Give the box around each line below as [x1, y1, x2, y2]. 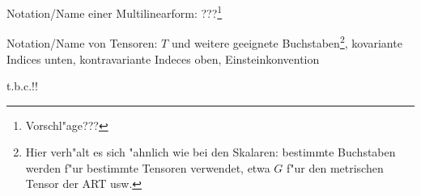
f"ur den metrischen [286, 159, 384, 176]
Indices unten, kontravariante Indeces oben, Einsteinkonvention [6, 50, 320, 67]
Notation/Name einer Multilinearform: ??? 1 [6, 2, 223, 21]
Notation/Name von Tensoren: [6, 34, 158, 51]
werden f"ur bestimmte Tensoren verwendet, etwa [25, 159, 270, 176]
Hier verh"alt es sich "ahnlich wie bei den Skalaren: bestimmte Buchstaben [25, 144, 396, 161]
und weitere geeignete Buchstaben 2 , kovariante [171, 32, 402, 51]
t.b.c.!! [6, 77, 38, 94]
